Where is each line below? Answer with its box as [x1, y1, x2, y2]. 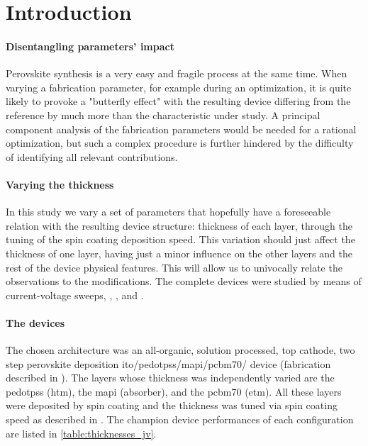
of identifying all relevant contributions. [6, 149, 178, 164]
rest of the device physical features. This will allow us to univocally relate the [6, 260, 342, 274]
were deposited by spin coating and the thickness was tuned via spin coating [6, 398, 338, 413]
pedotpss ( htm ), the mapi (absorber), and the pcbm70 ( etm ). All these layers [6, 384, 342, 398]
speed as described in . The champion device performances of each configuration [6, 412, 354, 427]
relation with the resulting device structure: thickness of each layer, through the [6, 218, 352, 233]
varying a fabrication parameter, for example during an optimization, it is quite [6, 79, 352, 94]
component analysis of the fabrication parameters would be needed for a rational [6, 121, 357, 136]
